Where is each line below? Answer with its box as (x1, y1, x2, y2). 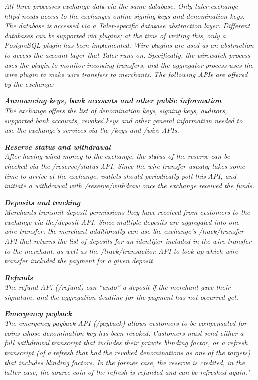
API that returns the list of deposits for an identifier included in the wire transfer (4, 236, 251, 246)
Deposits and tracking (4, 197, 80, 207)
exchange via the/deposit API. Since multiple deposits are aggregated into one (4, 216, 240, 227)
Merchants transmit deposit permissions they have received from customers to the (4, 207, 250, 217)
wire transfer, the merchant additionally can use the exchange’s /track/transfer (4, 226, 244, 236)
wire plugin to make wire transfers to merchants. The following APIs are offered (4, 69, 248, 79)
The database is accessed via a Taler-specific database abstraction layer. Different (4, 20, 250, 31)
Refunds (4, 272, 33, 282)
